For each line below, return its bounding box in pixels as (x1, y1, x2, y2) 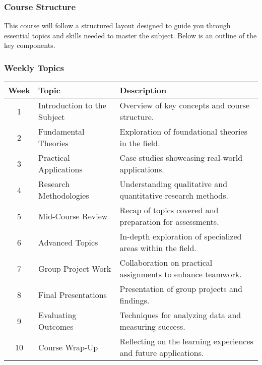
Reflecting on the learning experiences (119, 335, 253, 347)
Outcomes (38, 321, 74, 333)
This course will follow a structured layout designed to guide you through (4, 20, 231, 31)
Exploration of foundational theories (119, 126, 247, 138)
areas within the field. (119, 242, 196, 254)
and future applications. (119, 347, 204, 359)
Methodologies (38, 190, 89, 202)
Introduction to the (38, 99, 106, 111)
